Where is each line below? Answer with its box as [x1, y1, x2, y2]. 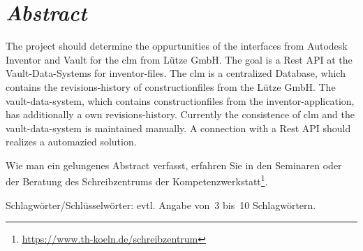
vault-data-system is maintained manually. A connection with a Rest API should [6, 120, 351, 135]
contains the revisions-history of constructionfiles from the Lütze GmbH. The [6, 79, 336, 94]
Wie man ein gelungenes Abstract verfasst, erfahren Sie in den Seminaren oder [6, 157, 342, 172]
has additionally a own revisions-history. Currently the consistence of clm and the [6, 107, 355, 122]
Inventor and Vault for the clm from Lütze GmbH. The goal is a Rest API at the [6, 52, 353, 66]
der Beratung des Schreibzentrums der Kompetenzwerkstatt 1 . [6, 172, 268, 189]
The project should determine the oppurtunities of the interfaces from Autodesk [6, 38, 348, 53]
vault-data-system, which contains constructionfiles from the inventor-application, [6, 93, 355, 108]
